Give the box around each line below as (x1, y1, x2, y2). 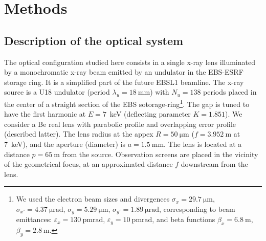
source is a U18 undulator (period (4, 86, 110, 97)
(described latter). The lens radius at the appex (4, 128, 153, 139)
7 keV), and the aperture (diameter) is (4, 138, 126, 149)
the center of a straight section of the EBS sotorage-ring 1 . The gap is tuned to (4, 97, 250, 109)
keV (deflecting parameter (109, 108, 191, 119)
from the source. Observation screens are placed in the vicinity (62, 148, 258, 159)
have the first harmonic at (4, 108, 86, 119)
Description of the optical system (4, 32, 184, 48)
